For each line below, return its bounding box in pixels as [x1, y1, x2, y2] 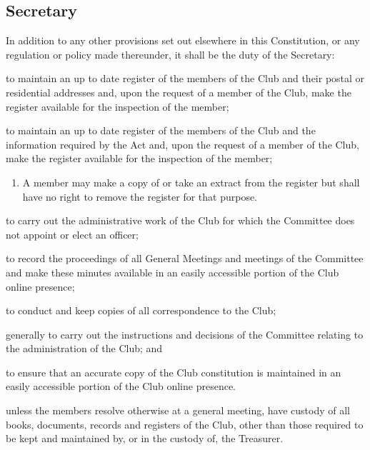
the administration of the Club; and [6, 341, 163, 356]
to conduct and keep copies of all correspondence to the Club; [6, 303, 276, 318]
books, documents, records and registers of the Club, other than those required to [6, 416, 364, 431]
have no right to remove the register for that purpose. [22, 189, 258, 204]
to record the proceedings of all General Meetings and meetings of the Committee [6, 251, 364, 266]
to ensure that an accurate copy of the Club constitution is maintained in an [6, 364, 341, 379]
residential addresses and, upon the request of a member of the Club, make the [6, 84, 351, 99]
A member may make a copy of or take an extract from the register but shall [22, 174, 360, 189]
